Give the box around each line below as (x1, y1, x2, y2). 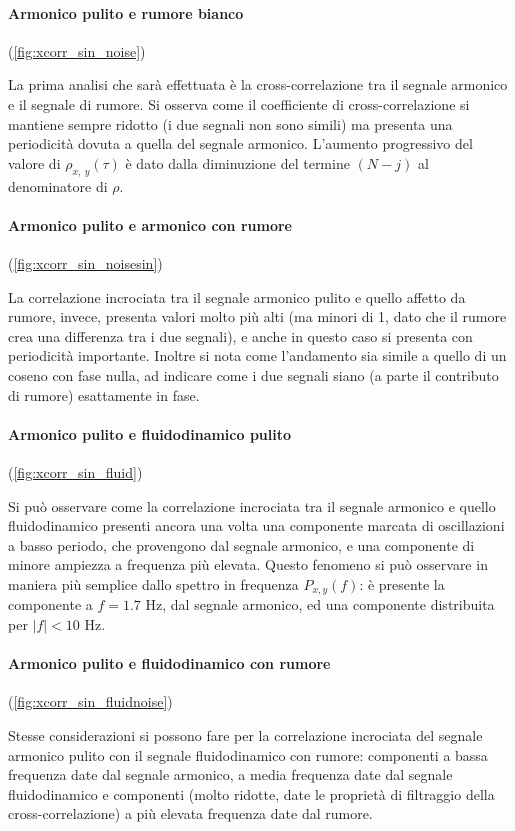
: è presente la (359, 573, 445, 594)
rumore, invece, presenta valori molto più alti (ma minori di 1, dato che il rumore (8, 306, 507, 327)
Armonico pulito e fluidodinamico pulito (8, 423, 292, 444)
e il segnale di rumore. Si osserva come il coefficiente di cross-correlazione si (8, 93, 470, 114)
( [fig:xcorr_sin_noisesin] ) (8, 252, 163, 273)
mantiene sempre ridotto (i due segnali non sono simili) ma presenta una (8, 113, 453, 134)
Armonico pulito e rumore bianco (8, 2, 244, 23)
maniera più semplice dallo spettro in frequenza (8, 573, 299, 594)
